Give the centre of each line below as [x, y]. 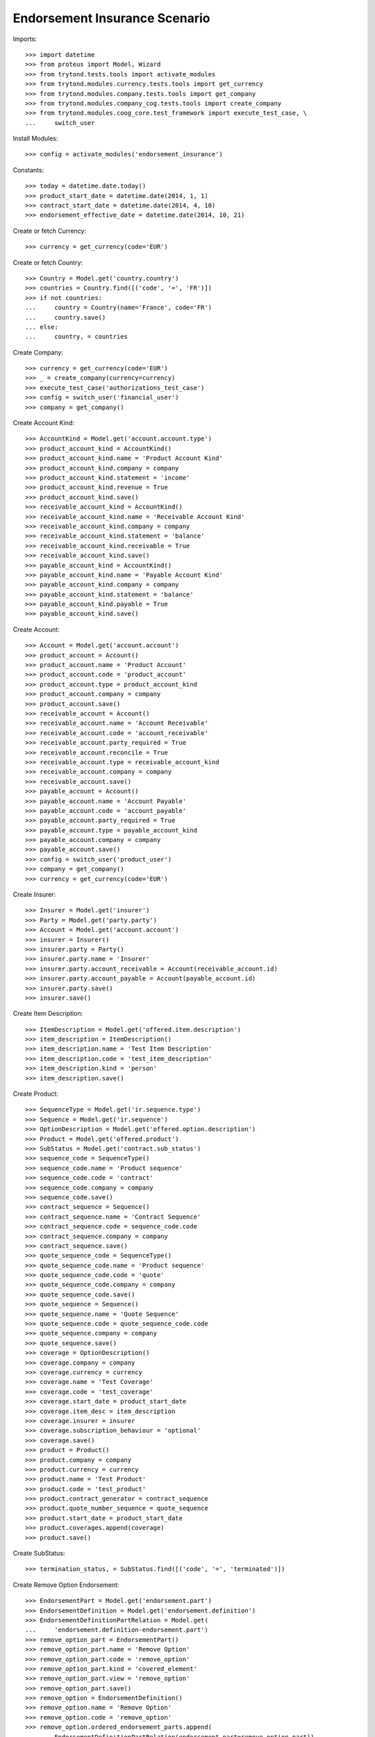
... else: [42, 327]
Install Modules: [35, 138]
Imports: [25, 39]
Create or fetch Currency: [50, 231]
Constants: [28, 170]
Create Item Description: [48, 1014]
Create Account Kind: [43, 423]
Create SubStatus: [39, 1554]
